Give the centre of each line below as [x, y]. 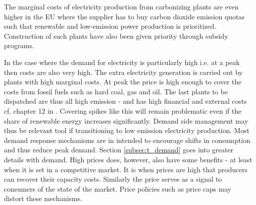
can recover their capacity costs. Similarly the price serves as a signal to [113, 179]
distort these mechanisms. [43, 198]
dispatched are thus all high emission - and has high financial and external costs [126, 101]
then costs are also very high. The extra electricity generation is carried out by [123, 72]
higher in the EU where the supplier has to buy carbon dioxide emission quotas [125, 16]
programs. [19, 45]
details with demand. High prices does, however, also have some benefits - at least [128, 159]
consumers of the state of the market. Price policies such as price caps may [118, 188]
